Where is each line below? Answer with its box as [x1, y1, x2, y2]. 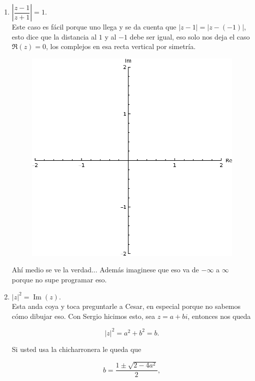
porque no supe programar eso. [11, 274, 107, 285]
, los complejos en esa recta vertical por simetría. [46, 41, 196, 52]
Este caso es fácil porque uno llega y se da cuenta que [11, 22, 176, 32]
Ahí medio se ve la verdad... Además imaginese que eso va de [11, 264, 199, 275]
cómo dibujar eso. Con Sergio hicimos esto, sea [11, 310, 155, 321]
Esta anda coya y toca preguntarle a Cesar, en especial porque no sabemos [11, 301, 241, 311]
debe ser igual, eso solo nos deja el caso [129, 31, 250, 42]
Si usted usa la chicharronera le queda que [11, 343, 141, 354]
